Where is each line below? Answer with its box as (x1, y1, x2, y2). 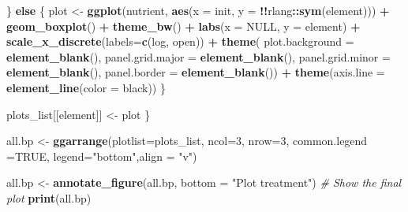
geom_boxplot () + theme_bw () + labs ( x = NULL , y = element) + (6, 17, 361, 34)
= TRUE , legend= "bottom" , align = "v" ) (6, 147, 197, 164)
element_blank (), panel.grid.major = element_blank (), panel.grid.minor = (6, 48, 391, 65)
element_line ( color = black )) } (6, 79, 166, 95)
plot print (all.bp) (6, 189, 92, 206)
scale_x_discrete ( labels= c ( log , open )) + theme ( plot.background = (6, 33, 354, 50)
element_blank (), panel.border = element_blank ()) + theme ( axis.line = (6, 64, 385, 80)
